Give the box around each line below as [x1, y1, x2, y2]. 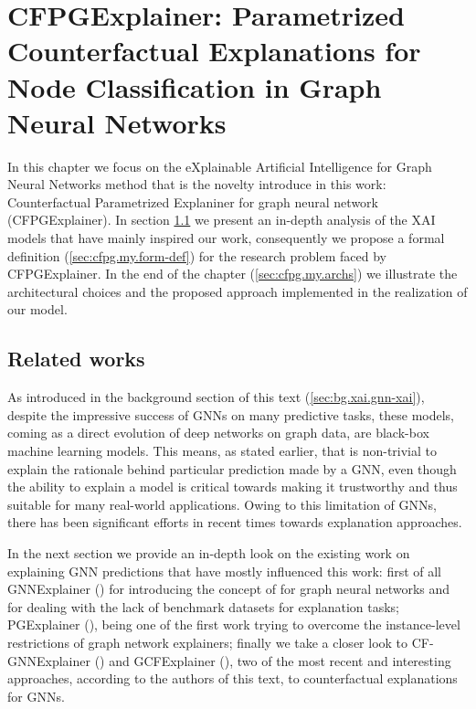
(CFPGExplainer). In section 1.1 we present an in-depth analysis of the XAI [7, 210, 436, 229]
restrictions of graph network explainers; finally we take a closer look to [7, 632, 408, 651]
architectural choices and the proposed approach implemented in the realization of [7, 281, 468, 301]
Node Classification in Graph [7, 68, 382, 105]
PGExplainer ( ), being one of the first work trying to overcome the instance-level [7, 615, 460, 634]
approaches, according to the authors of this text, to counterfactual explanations [7, 669, 458, 688]
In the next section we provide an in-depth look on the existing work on [7, 543, 410, 562]
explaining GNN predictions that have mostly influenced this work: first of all [7, 561, 442, 580]
